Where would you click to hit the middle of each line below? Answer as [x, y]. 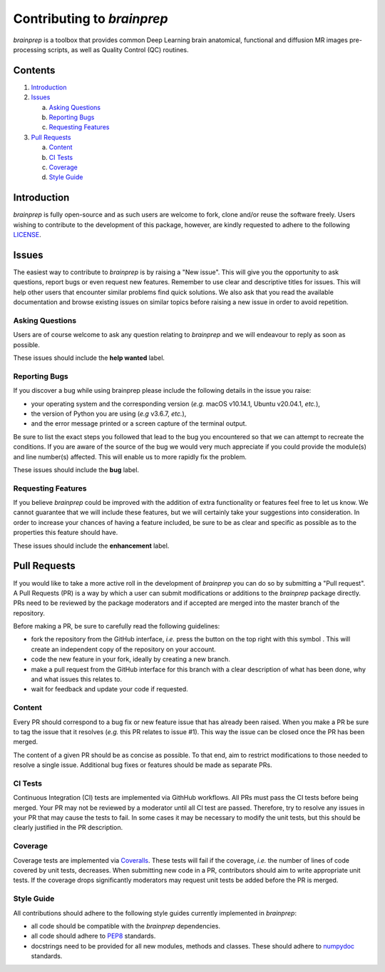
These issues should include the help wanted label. [89, 358]
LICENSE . [27, 235]
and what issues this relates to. [77, 679]
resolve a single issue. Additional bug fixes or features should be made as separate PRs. [143, 765]
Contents [34, 70]
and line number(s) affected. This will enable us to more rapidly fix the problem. [130, 456]
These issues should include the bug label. [76, 470]
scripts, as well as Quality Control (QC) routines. [118, 49]
